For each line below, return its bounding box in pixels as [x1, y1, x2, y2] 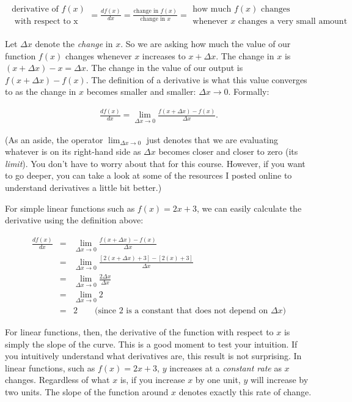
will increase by [250, 373, 309, 386]
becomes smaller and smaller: [86, 85, 196, 98]
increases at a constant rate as [169, 361, 282, 374]
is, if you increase [120, 373, 185, 386]
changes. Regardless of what [5, 373, 110, 386]
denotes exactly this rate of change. [178, 385, 312, 398]
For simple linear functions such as [5, 201, 135, 214]
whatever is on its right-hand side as [5, 145, 141, 158]
